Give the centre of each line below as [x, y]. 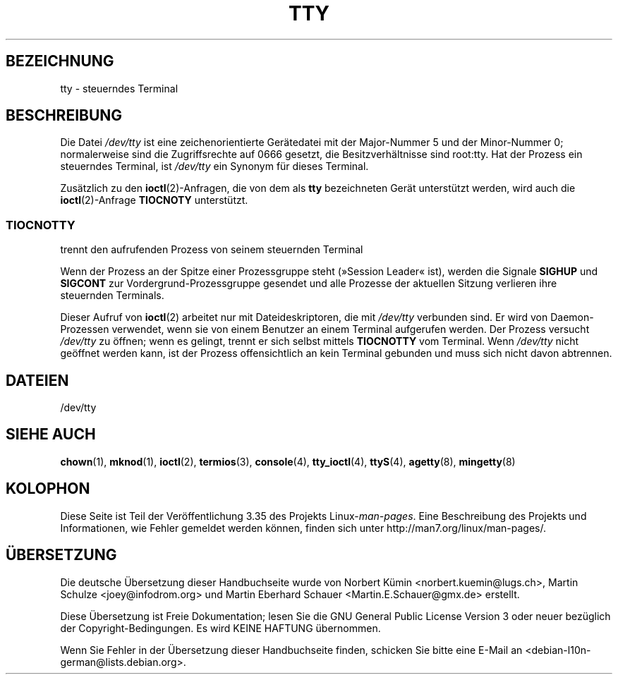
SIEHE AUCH [51, 435]
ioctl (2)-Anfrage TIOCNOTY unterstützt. [154, 200]
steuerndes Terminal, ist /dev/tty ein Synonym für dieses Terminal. [214, 166]
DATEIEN [37, 380]
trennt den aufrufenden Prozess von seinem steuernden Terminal [212, 250]
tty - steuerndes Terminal [119, 88]
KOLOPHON [48, 489]
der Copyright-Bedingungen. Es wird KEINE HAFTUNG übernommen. [220, 628]
